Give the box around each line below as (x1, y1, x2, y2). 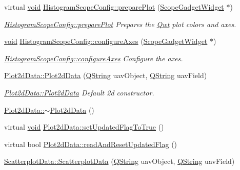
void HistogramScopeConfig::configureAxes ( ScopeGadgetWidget (4, 36, 208, 46)
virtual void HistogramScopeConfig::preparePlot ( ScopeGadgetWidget (4, 2, 224, 12)
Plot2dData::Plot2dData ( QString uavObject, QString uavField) (4, 70, 207, 81)
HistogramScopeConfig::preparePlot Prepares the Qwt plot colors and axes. (4, 18, 236, 29)
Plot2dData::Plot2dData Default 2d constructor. (4, 87, 154, 98)
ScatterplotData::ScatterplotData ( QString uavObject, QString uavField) (4, 156, 235, 166)
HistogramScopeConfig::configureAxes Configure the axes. (4, 53, 183, 63)
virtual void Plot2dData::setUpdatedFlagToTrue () (4, 122, 164, 132)
